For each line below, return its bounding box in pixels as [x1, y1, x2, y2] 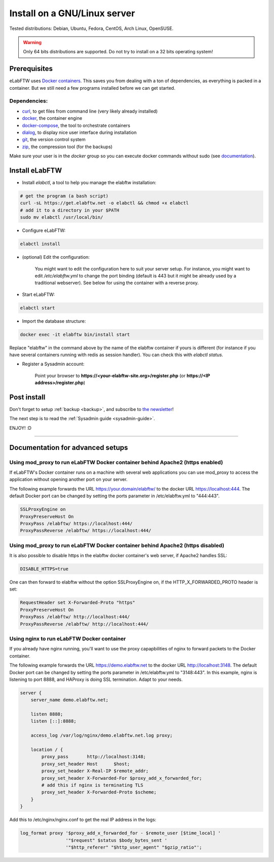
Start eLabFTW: [22, 291, 55, 297]
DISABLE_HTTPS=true [20, 566, 68, 572]
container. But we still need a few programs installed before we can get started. [9, 85, 176, 91]
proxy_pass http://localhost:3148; [41, 754, 146, 760]
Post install [9, 393, 46, 401]
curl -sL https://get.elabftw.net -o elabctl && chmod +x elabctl [20, 200, 189, 206]
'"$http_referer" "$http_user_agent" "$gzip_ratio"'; [65, 844, 202, 850]
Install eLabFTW [9, 166, 62, 175]
